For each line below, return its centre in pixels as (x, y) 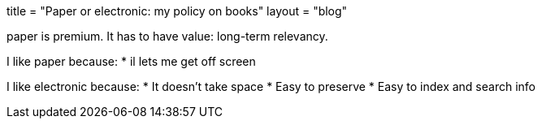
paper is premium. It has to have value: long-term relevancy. (167, 36)
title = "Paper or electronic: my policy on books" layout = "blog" (177, 11)
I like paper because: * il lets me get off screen (131, 61)
